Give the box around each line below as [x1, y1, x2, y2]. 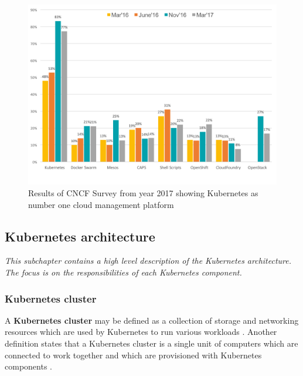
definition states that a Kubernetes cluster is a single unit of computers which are [5, 337, 298, 349]
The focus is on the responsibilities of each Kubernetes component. [5, 266, 242, 278]
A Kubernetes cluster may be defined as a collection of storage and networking [5, 314, 299, 326]
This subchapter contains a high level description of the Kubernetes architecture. [5, 254, 292, 267]
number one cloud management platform [28, 198, 174, 210]
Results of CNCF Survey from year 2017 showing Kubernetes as [28, 187, 258, 199]
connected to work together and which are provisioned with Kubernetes [5, 348, 262, 361]
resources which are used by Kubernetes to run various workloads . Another [5, 325, 277, 338]
